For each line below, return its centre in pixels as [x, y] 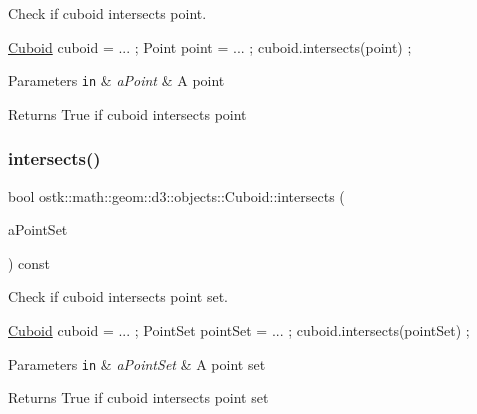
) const [29, 262]
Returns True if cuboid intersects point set [138, 397]
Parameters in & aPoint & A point [116, 80]
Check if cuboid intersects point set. [118, 296]
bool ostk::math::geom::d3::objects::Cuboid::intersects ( [176, 195]
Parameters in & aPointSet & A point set [137, 363]
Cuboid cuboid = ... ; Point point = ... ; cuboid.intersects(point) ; [210, 46]
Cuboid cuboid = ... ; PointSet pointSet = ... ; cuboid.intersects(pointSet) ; [239, 330]
